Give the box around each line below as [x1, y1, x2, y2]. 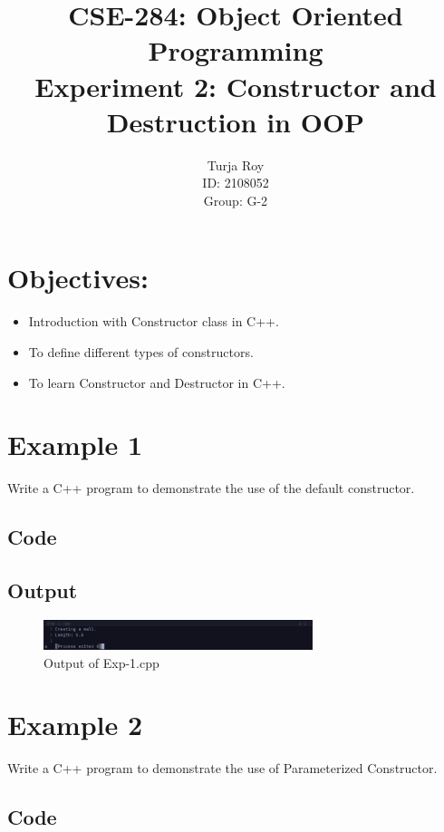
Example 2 [7, 706, 143, 743]
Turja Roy [207, 155, 265, 174]
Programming [148, 32, 323, 69]
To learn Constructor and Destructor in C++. [28, 372, 285, 392]
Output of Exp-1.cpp [43, 653, 159, 672]
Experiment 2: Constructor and [34, 67, 437, 104]
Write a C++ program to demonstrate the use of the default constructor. [7, 479, 415, 498]
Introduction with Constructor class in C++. [28, 312, 279, 331]
